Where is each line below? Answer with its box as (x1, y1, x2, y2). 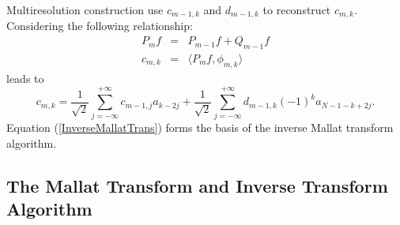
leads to (6, 69, 44, 86)
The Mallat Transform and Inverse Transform (6, 174, 388, 197)
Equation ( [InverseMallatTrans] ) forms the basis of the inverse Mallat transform (6, 119, 394, 136)
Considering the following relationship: (6, 17, 193, 34)
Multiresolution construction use (6, 2, 164, 17)
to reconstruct (262, 2, 331, 17)
